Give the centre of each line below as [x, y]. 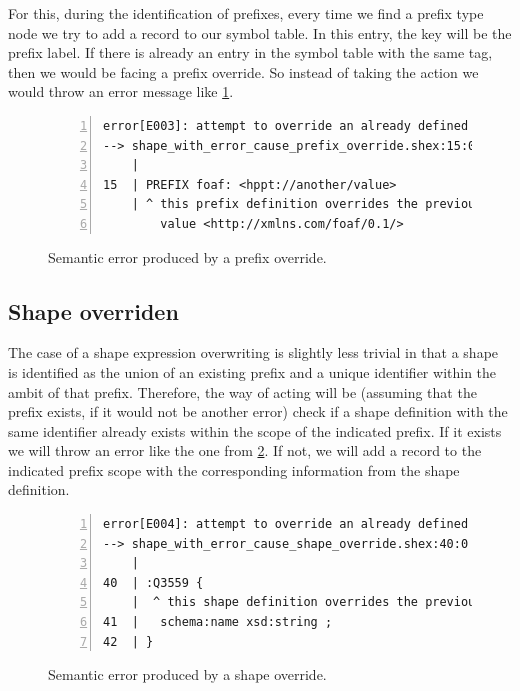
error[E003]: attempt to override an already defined [286, 125]
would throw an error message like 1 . [121, 91]
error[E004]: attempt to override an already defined [286, 524]
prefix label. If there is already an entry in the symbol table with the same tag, [250, 52]
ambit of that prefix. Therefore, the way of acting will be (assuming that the [242, 391]
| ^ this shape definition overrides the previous [307, 602]
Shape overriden [93, 310]
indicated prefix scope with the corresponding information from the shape [234, 469]
